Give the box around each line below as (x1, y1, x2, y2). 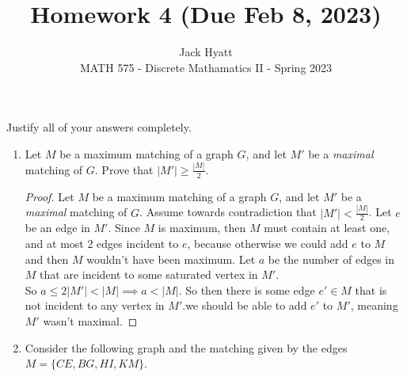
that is (355, 281, 387, 298)
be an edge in (25, 219, 90, 236)
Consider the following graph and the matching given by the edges (25, 339, 348, 356)
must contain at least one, (264, 219, 390, 236)
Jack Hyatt (179, 44, 233, 60)
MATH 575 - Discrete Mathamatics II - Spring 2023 (79, 59, 333, 75)
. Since (108, 219, 140, 236)
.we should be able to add (182, 297, 307, 314)
